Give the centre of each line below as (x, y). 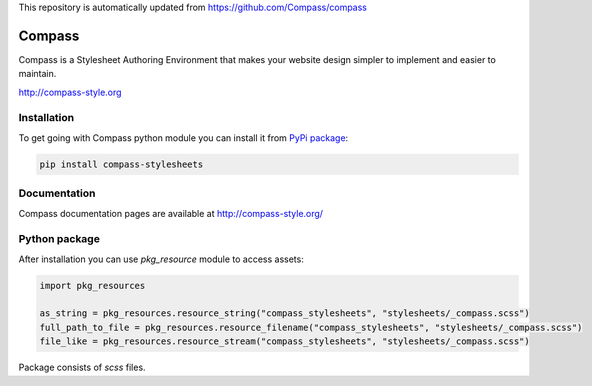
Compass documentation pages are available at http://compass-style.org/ (171, 213)
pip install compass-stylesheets (121, 164)
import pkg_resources (92, 285)
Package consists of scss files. (82, 367)
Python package (59, 239)
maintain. (37, 74)
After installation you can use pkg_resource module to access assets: (161, 259)
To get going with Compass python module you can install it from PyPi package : (183, 137)
